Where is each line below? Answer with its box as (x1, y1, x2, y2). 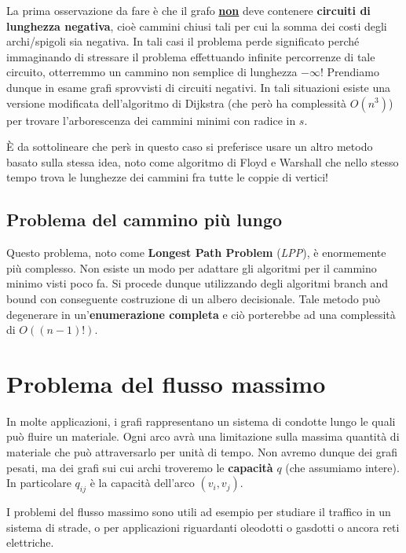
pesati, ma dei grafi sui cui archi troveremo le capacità (6, 459, 273, 475)
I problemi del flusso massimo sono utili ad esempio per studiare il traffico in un (6, 504, 391, 519)
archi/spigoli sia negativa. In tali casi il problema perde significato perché (6, 33, 360, 49)
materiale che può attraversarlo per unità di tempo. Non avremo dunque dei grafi (6, 444, 398, 460)
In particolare (6, 474, 71, 491)
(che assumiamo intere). (285, 459, 400, 475)
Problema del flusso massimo (6, 367, 326, 399)
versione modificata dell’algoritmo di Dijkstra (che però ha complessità (6, 94, 347, 111)
